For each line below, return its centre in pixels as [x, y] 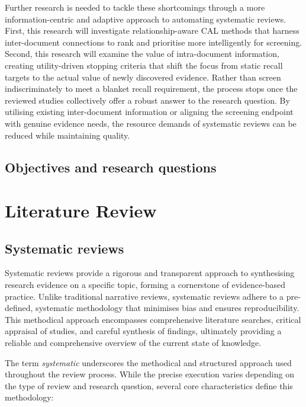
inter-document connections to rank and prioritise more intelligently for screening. [154, 42]
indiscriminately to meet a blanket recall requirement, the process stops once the [151, 89]
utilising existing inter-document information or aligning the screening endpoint [149, 112]
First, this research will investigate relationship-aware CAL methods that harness [152, 31]
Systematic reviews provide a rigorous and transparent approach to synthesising [150, 273]
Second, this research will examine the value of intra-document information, [142, 54]
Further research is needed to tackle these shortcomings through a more [135, 7]
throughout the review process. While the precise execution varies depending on [149, 374]
